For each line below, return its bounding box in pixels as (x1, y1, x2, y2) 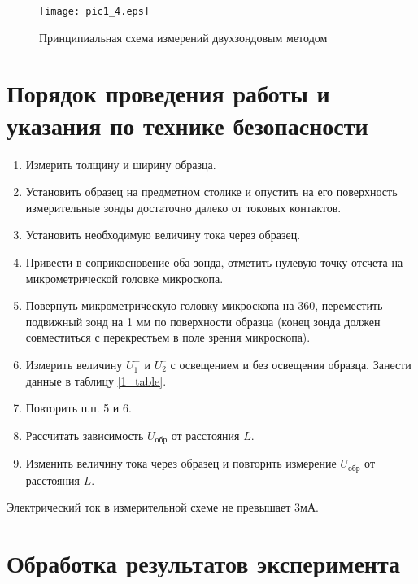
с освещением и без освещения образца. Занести (170, 355, 411, 373)
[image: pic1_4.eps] (39, 6, 150, 17)
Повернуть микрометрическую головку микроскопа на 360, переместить (25, 297, 383, 314)
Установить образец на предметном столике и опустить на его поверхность (25, 183, 398, 200)
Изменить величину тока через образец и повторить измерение (25, 455, 337, 472)
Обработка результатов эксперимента (7, 546, 401, 579)
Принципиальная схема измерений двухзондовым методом (39, 28, 328, 46)
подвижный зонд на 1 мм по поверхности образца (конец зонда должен (25, 312, 381, 329)
